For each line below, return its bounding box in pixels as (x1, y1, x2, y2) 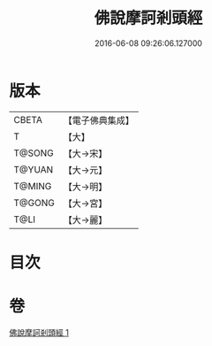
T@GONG (13, 196, 55, 209)
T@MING (13, 180, 52, 192)
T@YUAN (13, 163, 54, 175)
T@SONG (13, 147, 55, 159)
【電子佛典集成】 (63, 114, 134, 127)
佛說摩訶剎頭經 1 (9, 327, 69, 337)
